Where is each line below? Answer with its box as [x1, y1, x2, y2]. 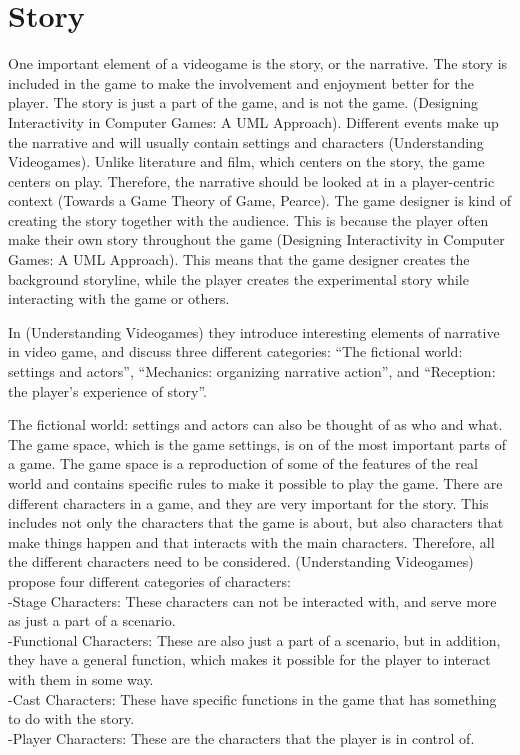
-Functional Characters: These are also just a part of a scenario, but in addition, [8, 629, 501, 650]
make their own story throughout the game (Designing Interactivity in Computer [8, 229, 505, 250]
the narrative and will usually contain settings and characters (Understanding [8, 131, 484, 152]
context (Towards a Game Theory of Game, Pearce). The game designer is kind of [8, 190, 512, 211]
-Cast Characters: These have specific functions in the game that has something [8, 688, 497, 709]
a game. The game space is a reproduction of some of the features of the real [8, 453, 478, 474]
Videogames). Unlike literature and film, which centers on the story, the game [8, 151, 485, 172]
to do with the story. [8, 708, 135, 729]
